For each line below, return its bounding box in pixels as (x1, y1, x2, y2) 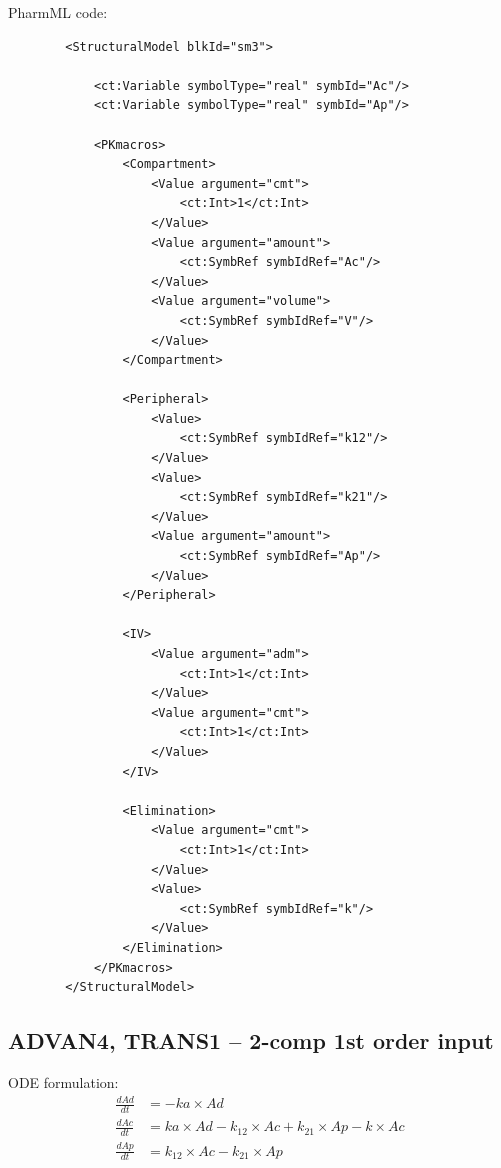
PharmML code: (8, 2, 108, 22)
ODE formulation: (8, 1071, 119, 1092)
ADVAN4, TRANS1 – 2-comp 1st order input (8, 1025, 494, 1056)
